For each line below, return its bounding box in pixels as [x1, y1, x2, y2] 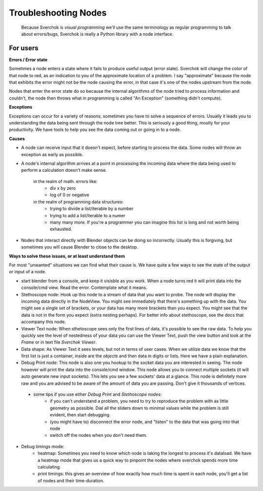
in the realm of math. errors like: [33, 178, 97, 184]
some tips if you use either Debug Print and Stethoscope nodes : [33, 391, 162, 397]
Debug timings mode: [21, 443, 64, 449]
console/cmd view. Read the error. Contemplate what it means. [21, 285, 148, 290]
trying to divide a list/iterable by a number [50, 205, 134, 212]
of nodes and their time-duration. [38, 477, 104, 483]
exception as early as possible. [21, 151, 84, 157]
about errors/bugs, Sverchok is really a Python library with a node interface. [21, 31, 174, 37]
